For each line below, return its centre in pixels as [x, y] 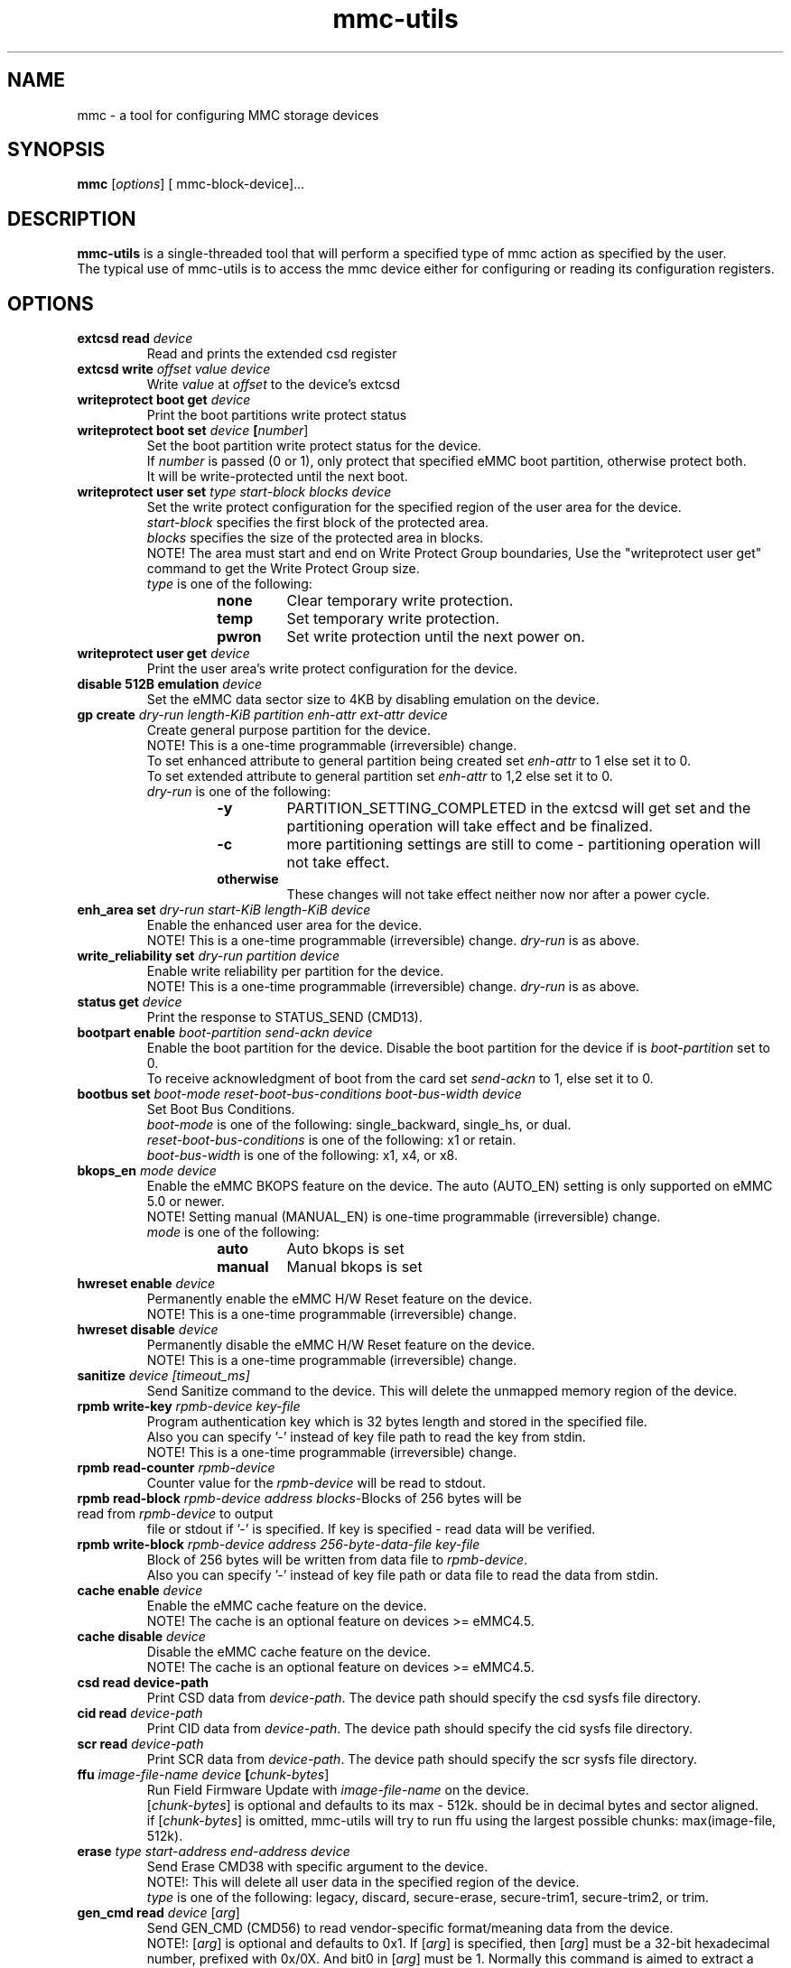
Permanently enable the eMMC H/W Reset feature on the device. [340, 1299]
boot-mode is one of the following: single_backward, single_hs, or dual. [359, 1125]
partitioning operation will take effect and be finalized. [470, 826]
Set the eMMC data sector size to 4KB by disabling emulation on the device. [373, 700]
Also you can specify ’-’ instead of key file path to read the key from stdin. [366, 1437]
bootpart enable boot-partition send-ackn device [225, 1033]
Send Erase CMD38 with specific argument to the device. [317, 1867]
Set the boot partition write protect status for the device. [314, 446]
